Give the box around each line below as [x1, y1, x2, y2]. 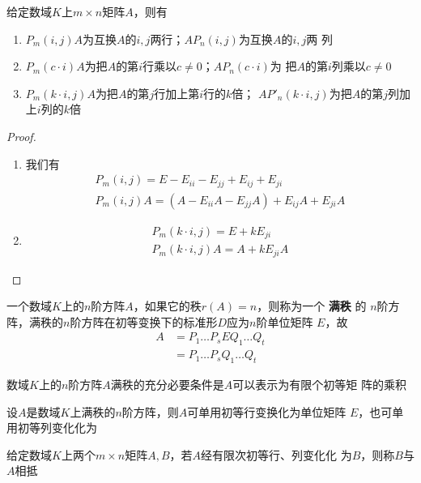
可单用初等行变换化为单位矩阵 [187, 403, 347, 420]
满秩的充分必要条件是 [110, 376, 224, 393]
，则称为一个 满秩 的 [257, 297, 367, 314]
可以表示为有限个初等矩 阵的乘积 [232, 376, 406, 393]
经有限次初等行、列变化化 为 [201, 446, 352, 463]
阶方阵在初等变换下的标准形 [70, 313, 218, 330]
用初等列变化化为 [6, 419, 97, 436]
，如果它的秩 [133, 297, 202, 314]
